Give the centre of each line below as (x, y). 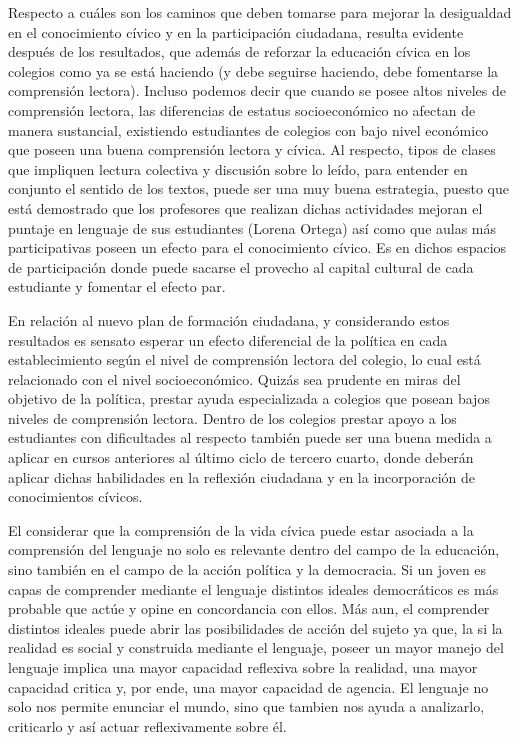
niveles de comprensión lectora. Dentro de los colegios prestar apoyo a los (232, 417)
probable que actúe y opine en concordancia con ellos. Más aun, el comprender (249, 608)
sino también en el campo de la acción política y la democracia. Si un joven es (247, 569)
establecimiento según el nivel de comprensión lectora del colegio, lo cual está (244, 359)
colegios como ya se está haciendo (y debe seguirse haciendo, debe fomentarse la (253, 70)
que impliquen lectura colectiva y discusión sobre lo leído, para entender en (238, 168)
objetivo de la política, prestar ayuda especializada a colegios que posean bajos (249, 398)
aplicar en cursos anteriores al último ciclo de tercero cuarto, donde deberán (241, 457)
